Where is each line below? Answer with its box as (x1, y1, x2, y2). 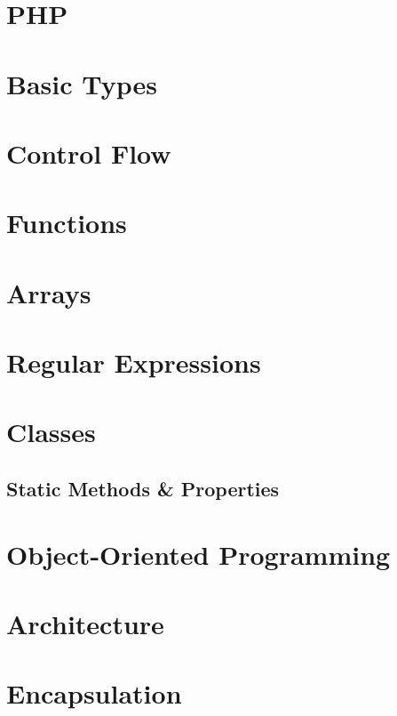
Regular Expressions (6, 344, 261, 381)
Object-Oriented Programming (6, 535, 391, 572)
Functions (6, 205, 127, 241)
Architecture (6, 605, 164, 641)
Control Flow (6, 134, 171, 171)
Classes (6, 414, 96, 450)
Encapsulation (6, 675, 182, 712)
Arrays (6, 274, 91, 310)
